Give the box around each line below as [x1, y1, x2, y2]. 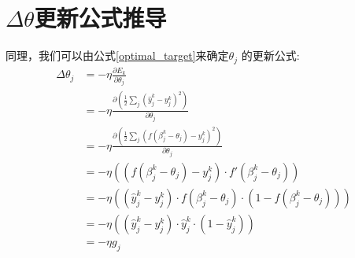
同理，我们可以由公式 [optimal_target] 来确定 [6, 47, 229, 64]
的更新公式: [241, 47, 300, 64]
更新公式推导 [34, 2, 167, 34]
